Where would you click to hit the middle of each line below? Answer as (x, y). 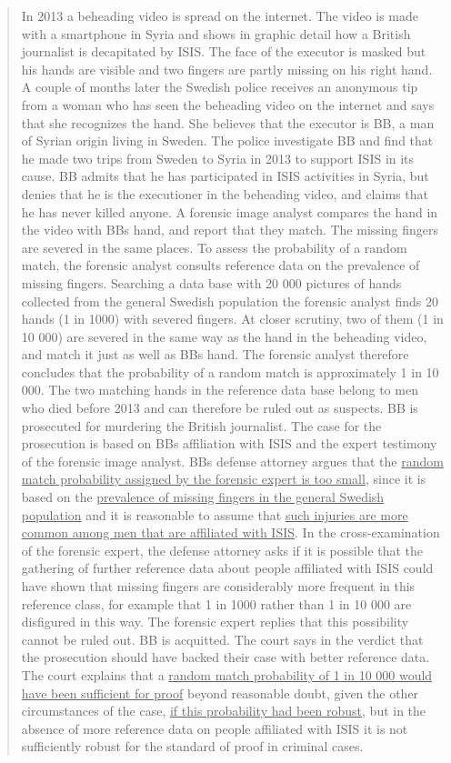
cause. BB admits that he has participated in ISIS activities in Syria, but (225, 176)
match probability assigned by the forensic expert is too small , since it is (224, 479)
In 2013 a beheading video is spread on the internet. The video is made (220, 15)
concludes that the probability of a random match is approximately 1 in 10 (230, 371)
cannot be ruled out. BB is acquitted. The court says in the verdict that (222, 639)
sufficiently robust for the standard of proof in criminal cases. (192, 746)
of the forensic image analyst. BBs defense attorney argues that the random (232, 461)
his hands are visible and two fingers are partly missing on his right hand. (227, 69)
